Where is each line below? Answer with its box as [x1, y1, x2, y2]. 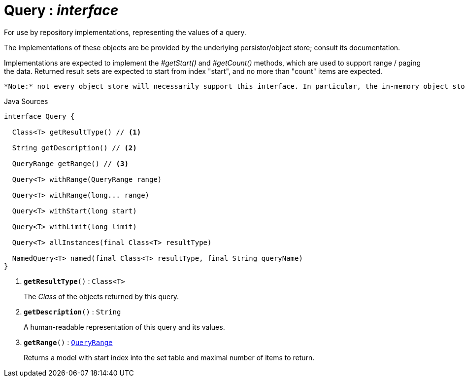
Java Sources [4, 97, 48, 105]
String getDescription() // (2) [12, 143, 137, 152]
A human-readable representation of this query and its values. [24, 322, 225, 331]
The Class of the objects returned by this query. [24, 292, 179, 301]
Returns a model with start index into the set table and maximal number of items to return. [24, 353, 315, 362]
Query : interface [4, 2, 119, 19]
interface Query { [4, 112, 75, 120]
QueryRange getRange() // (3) [12, 159, 129, 168]
